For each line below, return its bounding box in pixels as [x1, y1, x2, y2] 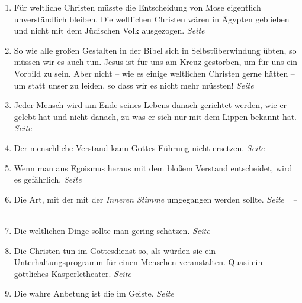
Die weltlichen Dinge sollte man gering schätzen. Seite [14, 224, 210, 236]
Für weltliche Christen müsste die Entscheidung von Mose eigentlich [14, 1, 261, 13]
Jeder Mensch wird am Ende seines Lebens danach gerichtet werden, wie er [14, 99, 287, 111]
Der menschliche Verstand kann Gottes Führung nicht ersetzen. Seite [14, 141, 265, 154]
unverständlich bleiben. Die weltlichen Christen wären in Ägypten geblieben [14, 12, 290, 25]
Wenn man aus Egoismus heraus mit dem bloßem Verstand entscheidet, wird [14, 161, 293, 174]
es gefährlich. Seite [14, 173, 82, 185]
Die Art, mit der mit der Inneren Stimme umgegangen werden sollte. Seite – [14, 193, 297, 205]
